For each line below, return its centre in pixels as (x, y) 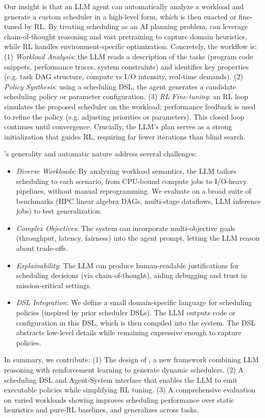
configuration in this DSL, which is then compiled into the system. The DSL (136, 322)
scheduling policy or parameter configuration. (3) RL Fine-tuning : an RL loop (126, 96)
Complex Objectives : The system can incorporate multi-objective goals (126, 228)
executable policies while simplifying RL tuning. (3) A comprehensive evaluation (130, 390)
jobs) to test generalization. (59, 211)
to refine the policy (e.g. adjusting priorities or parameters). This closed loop (124, 116)
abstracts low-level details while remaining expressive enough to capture (129, 332)
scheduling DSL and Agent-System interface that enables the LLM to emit (121, 379)
